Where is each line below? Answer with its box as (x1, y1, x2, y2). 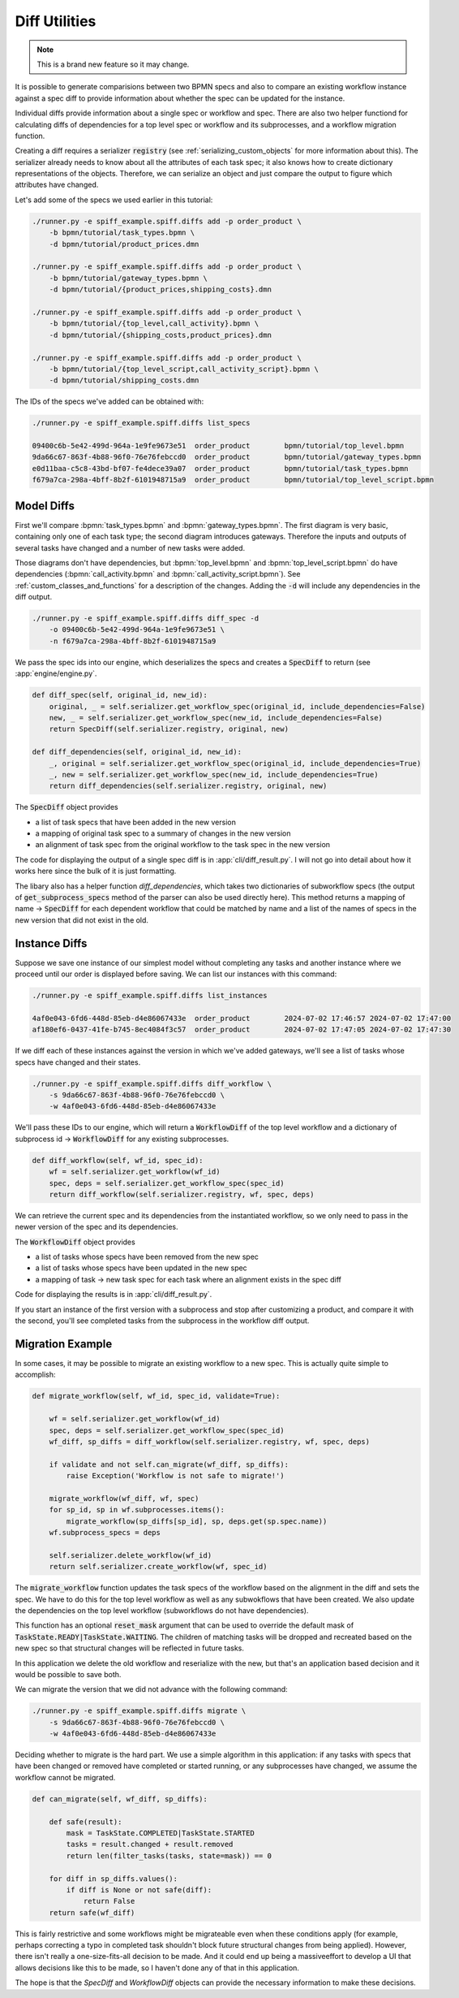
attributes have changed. (15, 179, 99, 190)
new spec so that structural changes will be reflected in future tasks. (15, 1643, 245, 1653)
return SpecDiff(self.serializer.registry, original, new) (49, 724, 290, 734)
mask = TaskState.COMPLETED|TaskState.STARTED (66, 1828, 255, 1837)
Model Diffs (15, 499, 75, 512)
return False (83, 1896, 135, 1906)
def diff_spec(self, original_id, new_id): (32, 690, 208, 700)
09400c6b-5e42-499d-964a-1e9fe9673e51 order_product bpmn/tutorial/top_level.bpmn (32, 441, 405, 451)
